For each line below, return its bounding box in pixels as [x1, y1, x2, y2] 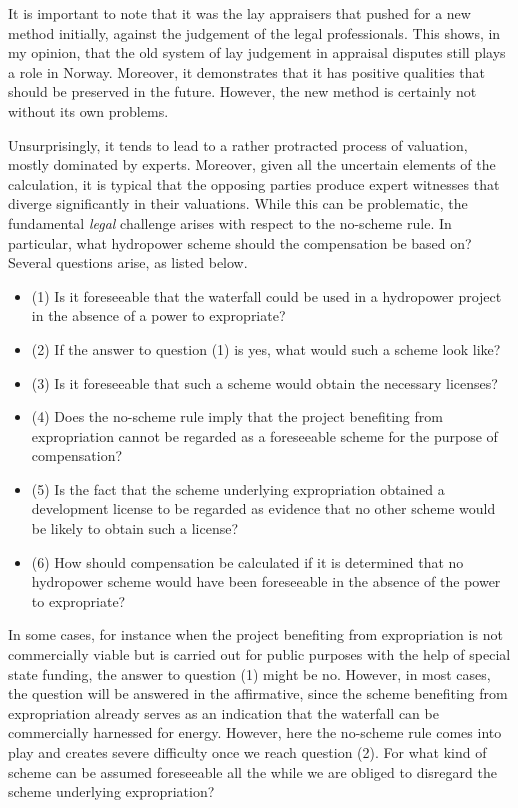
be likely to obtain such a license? [31, 518, 239, 539]
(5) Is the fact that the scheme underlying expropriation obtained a [31, 478, 445, 499]
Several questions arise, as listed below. [8, 252, 248, 273]
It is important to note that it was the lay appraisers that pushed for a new [8, 3, 471, 23]
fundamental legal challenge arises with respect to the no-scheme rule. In [8, 212, 452, 233]
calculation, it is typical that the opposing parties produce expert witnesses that [8, 173, 500, 194]
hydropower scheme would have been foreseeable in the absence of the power [31, 571, 501, 592]
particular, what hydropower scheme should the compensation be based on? [8, 232, 472, 253]
